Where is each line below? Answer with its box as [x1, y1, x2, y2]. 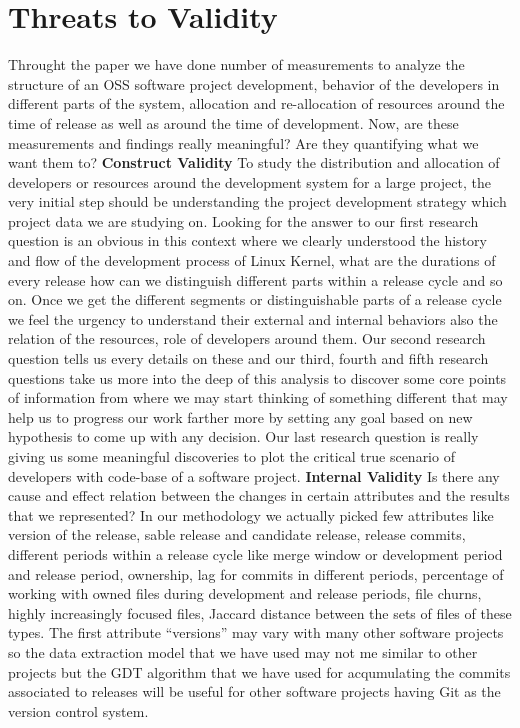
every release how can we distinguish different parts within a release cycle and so [8, 269, 503, 290]
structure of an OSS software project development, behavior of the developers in [8, 73, 500, 94]
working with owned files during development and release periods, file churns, [8, 583, 482, 604]
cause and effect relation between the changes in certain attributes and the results [8, 485, 510, 506]
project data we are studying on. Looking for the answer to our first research [8, 210, 479, 231]
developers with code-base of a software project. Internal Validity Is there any [8, 465, 500, 486]
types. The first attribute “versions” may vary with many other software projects [8, 622, 504, 643]
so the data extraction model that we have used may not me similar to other [8, 641, 478, 662]
